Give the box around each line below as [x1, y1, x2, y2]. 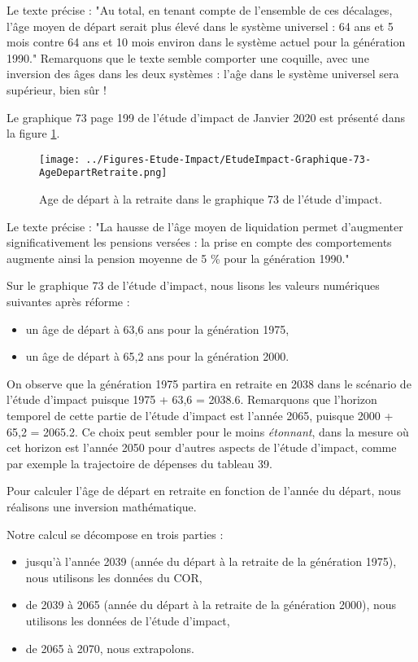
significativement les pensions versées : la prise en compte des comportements [7, 234, 392, 251]
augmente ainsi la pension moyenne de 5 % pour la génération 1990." [7, 249, 350, 266]
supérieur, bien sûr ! [7, 81, 107, 98]
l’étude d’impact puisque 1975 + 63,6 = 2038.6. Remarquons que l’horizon [7, 391, 377, 408]
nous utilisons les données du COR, [25, 568, 202, 585]
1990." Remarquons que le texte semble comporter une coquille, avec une [7, 49, 369, 66]
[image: [39, 153, 81, 165]
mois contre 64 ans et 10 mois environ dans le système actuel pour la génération [7, 33, 406, 50]
